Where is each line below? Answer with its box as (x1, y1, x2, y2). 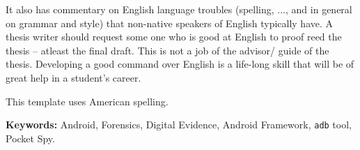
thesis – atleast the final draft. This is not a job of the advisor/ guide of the (6, 43, 329, 57)
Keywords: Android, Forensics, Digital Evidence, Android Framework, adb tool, (6, 117, 352, 132)
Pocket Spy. (6, 130, 55, 145)
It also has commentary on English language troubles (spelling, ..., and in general (6, 2, 352, 16)
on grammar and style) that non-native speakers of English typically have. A (6, 15, 334, 30)
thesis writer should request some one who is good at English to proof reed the (6, 29, 342, 44)
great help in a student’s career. (6, 70, 141, 84)
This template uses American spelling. (6, 93, 169, 108)
